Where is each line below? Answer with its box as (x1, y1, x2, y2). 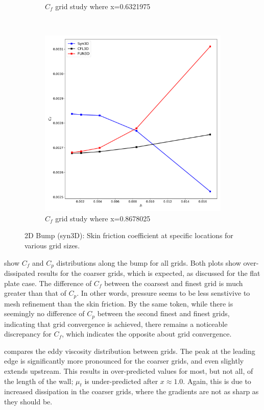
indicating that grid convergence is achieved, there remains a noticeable (4, 318, 228, 329)
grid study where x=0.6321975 (55, 1, 151, 11)
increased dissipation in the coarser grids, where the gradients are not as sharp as (4, 386, 259, 397)
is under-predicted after (84, 375, 158, 386)
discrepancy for (4, 328, 52, 339)
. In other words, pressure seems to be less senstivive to (77, 288, 250, 298)
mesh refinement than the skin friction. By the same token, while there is (4, 298, 233, 309)
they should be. (4, 396, 53, 407)
